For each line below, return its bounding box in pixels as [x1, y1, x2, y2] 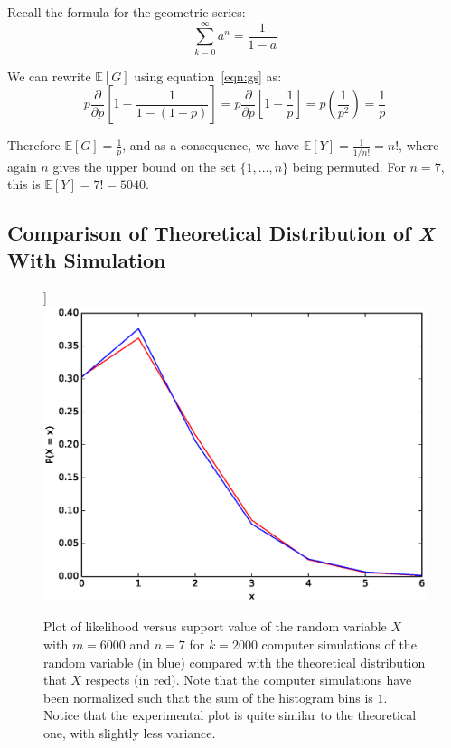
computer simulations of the [261, 635, 417, 654]
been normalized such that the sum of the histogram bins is [43, 687, 373, 706]
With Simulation [7, 245, 166, 273]
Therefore [7, 136, 61, 155]
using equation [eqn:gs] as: [134, 66, 282, 85]
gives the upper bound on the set [52, 156, 236, 175]
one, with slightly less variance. [43, 724, 216, 743]
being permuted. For [292, 156, 406, 175]
